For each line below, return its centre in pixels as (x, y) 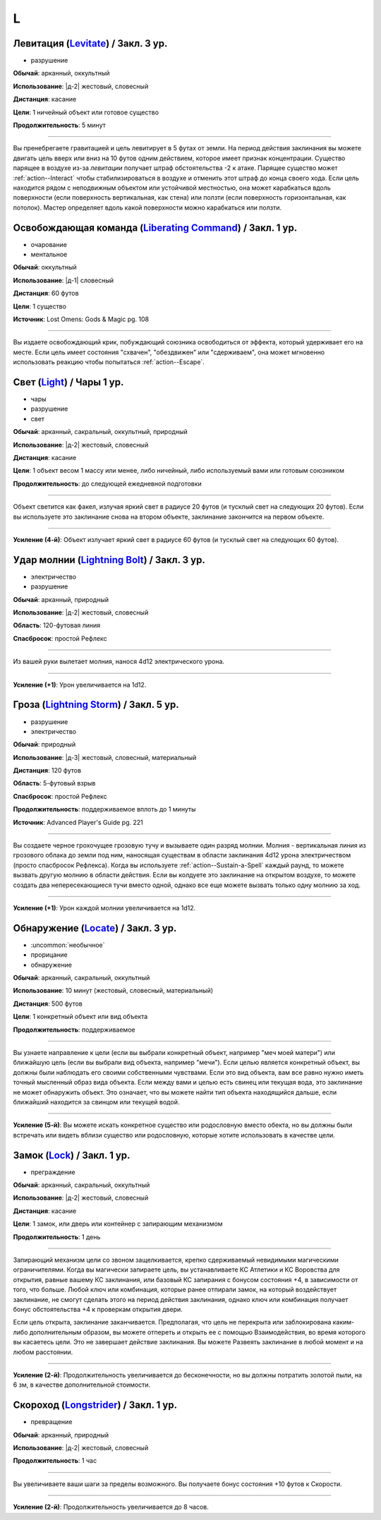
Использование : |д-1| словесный (64, 280)
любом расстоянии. (43, 1352)
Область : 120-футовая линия (57, 625)
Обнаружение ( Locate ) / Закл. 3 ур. (95, 928)
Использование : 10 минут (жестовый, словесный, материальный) (113, 991)
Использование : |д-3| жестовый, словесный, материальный (105, 757)
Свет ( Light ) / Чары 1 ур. (68, 382)
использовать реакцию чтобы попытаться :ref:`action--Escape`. (109, 362)
